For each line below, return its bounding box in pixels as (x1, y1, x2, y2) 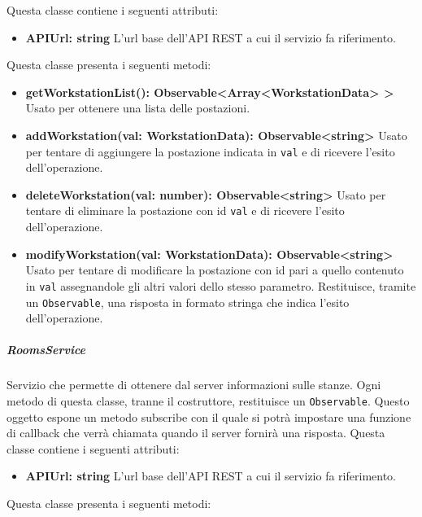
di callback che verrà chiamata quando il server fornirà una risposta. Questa (7, 424, 385, 441)
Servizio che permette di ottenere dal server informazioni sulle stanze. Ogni (7, 376, 381, 393)
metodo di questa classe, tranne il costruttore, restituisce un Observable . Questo (7, 392, 410, 409)
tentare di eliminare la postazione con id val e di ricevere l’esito (25, 202, 345, 219)
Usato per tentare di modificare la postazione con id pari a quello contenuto (25, 261, 404, 278)
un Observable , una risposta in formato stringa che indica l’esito (25, 293, 350, 310)
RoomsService (7, 341, 86, 358)
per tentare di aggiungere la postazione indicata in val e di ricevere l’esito (25, 142, 395, 160)
